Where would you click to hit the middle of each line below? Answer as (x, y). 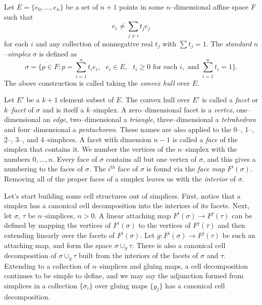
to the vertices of (165, 225)
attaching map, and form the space (58, 245)
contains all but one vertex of (151, 159)
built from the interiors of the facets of (139, 255)
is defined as (58, 53)
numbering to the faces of (44, 169)
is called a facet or (230, 100)
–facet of (21, 109)
